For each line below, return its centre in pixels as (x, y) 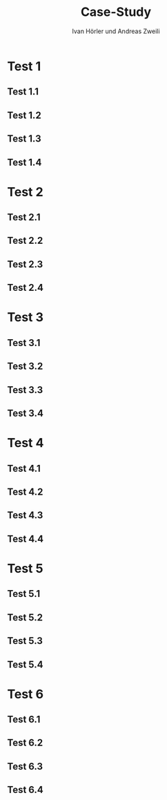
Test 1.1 (23, 92)
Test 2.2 (25, 241)
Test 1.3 (24, 139)
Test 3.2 (25, 366)
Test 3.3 (25, 390)
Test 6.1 (24, 720)
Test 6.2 (25, 743)
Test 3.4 (25, 413)
